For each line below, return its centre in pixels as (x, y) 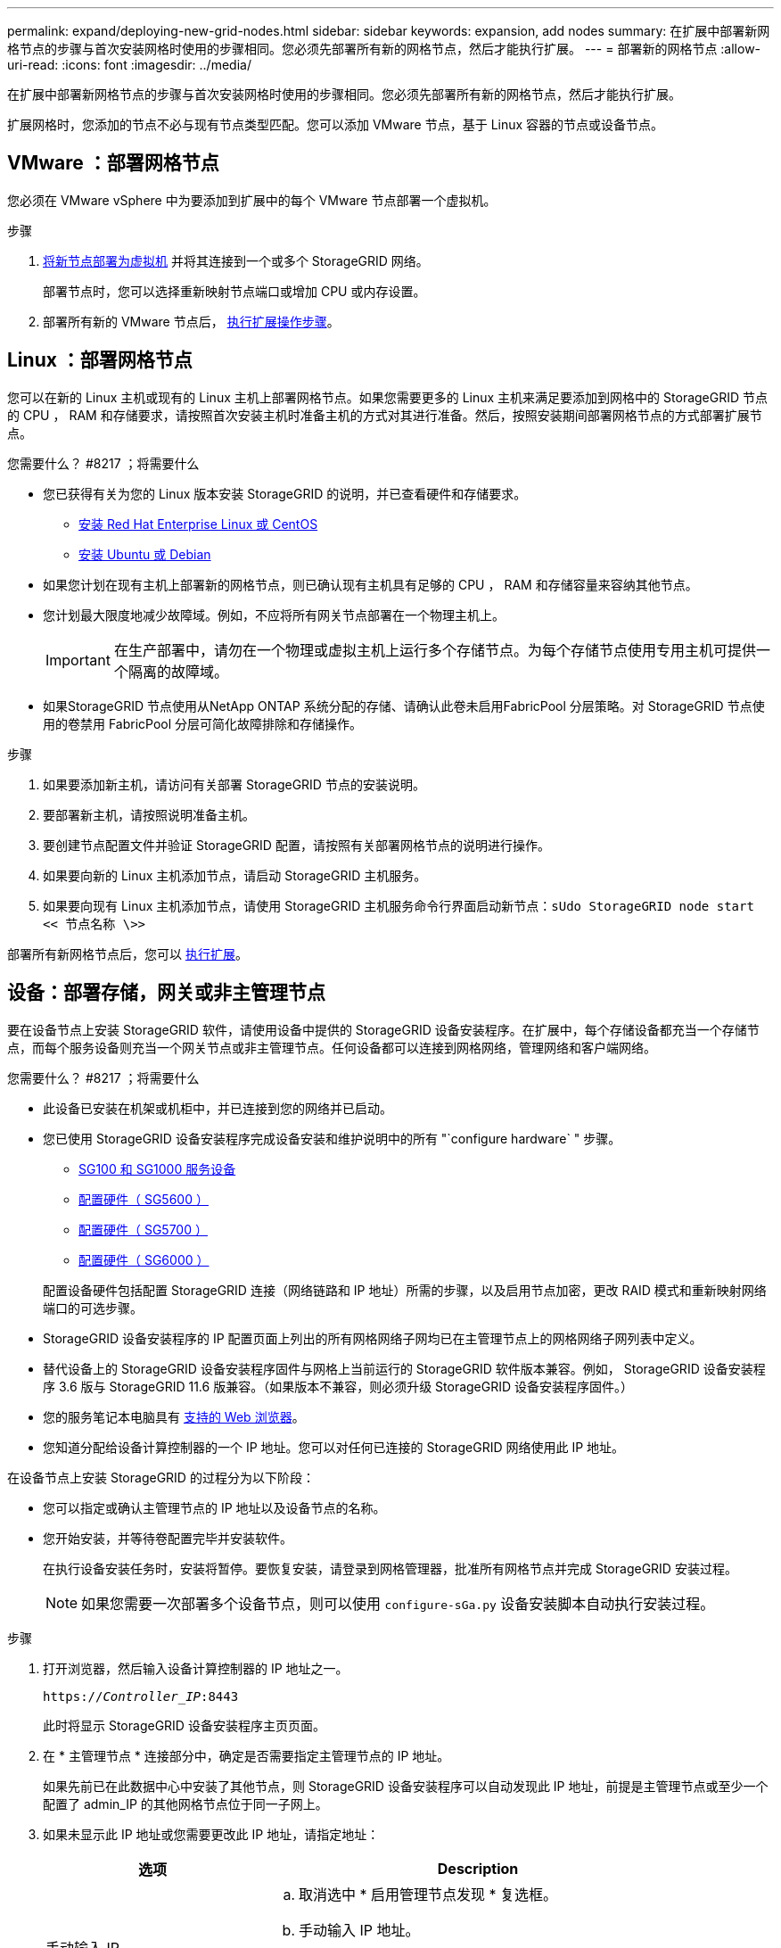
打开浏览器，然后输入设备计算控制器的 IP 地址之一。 (196, 1668)
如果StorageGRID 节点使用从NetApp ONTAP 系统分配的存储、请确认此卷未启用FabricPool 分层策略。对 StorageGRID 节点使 (404, 706)
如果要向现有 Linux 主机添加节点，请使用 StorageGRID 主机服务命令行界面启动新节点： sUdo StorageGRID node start (399, 905)
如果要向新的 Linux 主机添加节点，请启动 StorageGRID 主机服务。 (235, 875)
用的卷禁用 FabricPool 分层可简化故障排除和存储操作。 (203, 723)
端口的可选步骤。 (93, 1308)
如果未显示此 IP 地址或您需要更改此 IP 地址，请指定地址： (211, 1834)
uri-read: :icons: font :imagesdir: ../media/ (129, 65)
